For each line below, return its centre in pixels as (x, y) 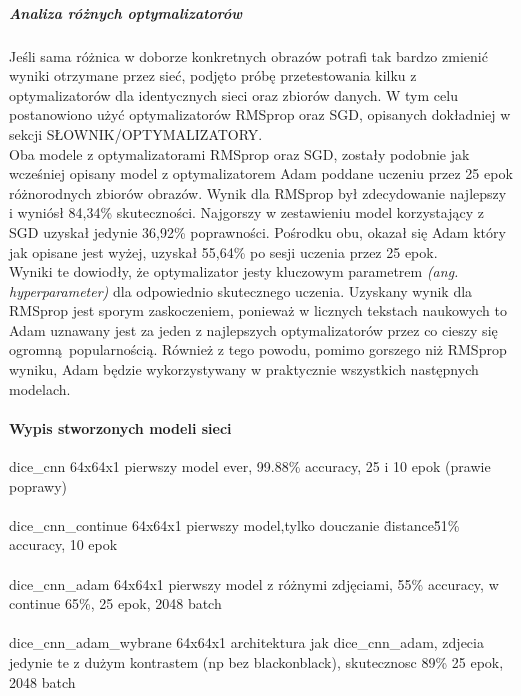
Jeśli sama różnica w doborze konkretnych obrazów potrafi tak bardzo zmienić (248, 55)
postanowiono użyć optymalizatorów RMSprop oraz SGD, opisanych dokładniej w (260, 114)
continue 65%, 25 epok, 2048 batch (115, 603)
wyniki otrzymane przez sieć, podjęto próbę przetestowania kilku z (213, 75)
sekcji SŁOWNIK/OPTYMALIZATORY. (136, 133)
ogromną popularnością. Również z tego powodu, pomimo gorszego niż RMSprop (258, 349)
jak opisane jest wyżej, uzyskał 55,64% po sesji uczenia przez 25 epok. (223, 251)
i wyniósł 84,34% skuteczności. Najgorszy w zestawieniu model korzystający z (246, 212)
